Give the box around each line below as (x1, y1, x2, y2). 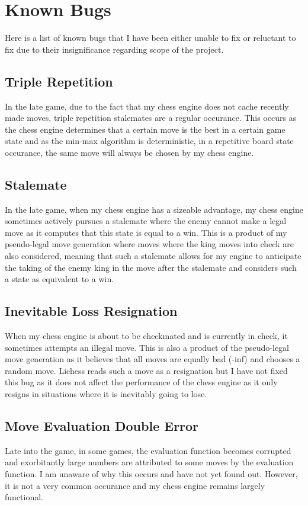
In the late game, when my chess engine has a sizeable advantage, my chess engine (5, 203, 303, 215)
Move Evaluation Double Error (5, 417, 199, 434)
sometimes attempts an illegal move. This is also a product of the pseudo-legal (5, 341, 290, 353)
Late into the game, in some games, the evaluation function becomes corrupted (5, 444, 291, 456)
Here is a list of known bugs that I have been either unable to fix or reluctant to (5, 31, 296, 44)
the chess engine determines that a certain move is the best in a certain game (5, 123, 285, 135)
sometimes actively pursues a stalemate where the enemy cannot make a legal (5, 215, 287, 227)
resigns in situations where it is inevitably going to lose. (5, 388, 207, 400)
